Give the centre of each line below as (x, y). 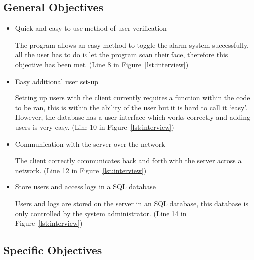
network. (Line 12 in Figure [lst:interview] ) (81, 170)
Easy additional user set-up (57, 81)
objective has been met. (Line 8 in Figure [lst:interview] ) (102, 64)
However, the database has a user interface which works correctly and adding (133, 117)
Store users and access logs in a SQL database (85, 187)
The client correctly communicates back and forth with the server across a (128, 160)
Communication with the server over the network (90, 143)
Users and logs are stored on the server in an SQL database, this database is (131, 203)
